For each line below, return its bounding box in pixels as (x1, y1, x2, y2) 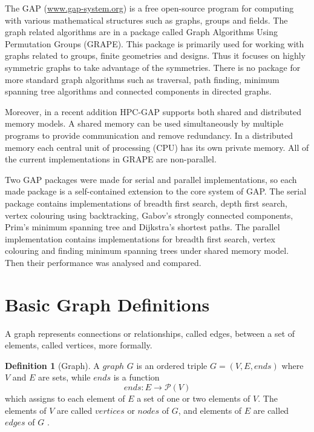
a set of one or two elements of (137, 391, 250, 404)
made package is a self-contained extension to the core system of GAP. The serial (5, 185, 307, 198)
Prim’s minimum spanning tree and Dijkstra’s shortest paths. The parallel (5, 221, 280, 233)
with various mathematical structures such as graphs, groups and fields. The (5, 13, 288, 26)
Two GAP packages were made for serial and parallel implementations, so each (5, 173, 297, 185)
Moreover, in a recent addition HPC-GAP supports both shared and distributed (5, 105, 301, 118)
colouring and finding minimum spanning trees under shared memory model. (5, 244, 289, 257)
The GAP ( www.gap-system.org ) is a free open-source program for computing (5, 2, 294, 14)
